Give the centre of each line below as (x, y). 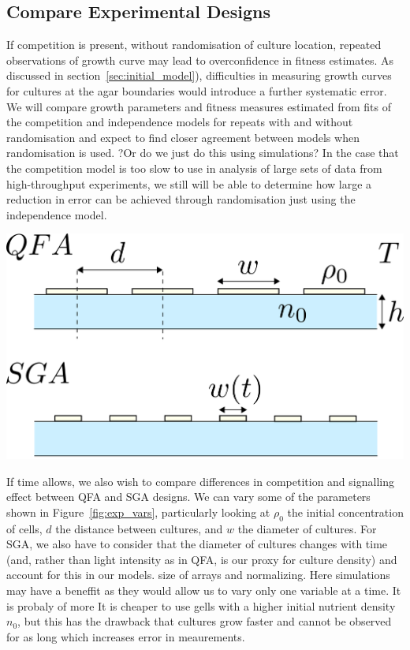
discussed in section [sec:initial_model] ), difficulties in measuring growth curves (199, 75)
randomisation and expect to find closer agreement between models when (183, 137)
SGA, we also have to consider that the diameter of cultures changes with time (197, 544)
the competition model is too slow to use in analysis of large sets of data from (194, 168)
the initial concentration (345, 512)
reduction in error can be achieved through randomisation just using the (181, 199)
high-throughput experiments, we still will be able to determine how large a (189, 183)
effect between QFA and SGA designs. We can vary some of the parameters (188, 497)
